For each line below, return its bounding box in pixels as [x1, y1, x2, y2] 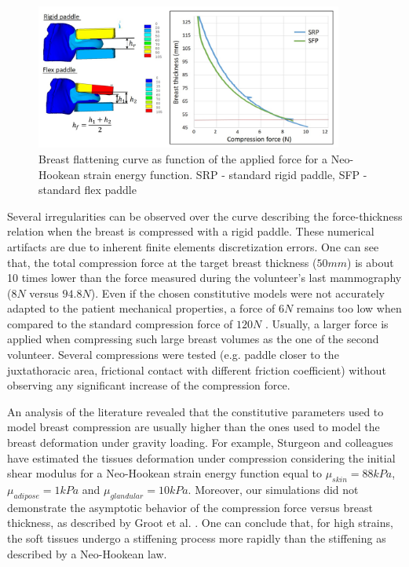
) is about [347, 254, 394, 270]
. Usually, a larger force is [265, 315, 389, 331]
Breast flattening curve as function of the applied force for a [38, 150, 328, 166]
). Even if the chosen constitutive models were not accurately [90, 284, 385, 301]
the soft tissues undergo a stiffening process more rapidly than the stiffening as [7, 530, 386, 547]
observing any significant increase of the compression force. [7, 377, 290, 393]
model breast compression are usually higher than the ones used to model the [7, 419, 380, 435]
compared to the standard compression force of [7, 315, 233, 331]
